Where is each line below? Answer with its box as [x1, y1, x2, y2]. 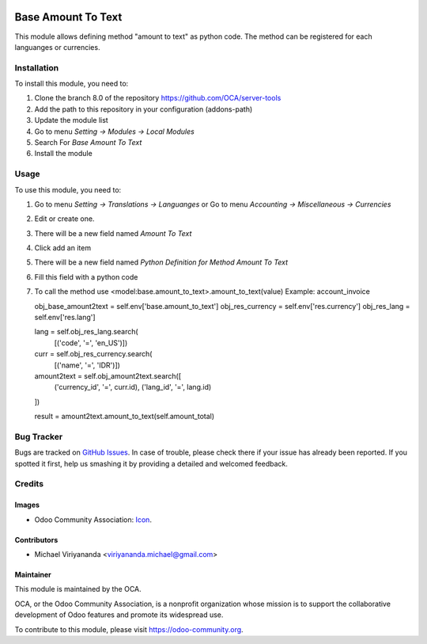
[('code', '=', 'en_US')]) [54, 337, 128, 348]
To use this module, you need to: [14, 185, 122, 194]
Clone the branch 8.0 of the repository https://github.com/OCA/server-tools [34, 93, 282, 103]
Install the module [34, 149, 93, 158]
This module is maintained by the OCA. [14, 585, 142, 594]
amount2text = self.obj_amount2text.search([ [34, 372, 182, 380]
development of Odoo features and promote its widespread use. [14, 610, 224, 619]
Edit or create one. [34, 214, 95, 223]
